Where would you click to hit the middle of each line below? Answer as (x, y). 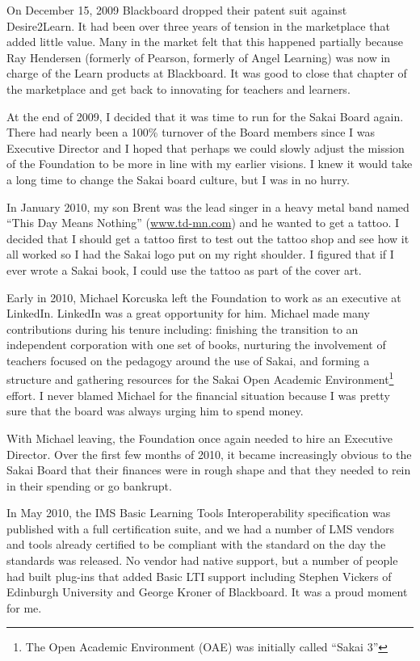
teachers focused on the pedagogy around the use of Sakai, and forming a (188, 360)
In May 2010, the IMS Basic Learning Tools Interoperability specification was (199, 513)
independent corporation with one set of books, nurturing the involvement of (196, 345)
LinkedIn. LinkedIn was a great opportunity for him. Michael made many (188, 313)
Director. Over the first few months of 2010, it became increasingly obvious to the (209, 454)
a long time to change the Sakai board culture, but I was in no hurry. (178, 179)
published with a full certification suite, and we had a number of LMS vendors (201, 528)
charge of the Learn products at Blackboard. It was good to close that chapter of (207, 73)
